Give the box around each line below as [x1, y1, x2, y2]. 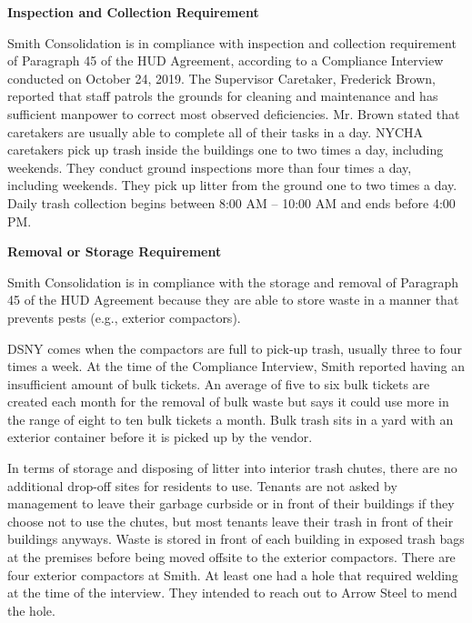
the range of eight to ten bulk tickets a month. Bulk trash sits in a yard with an [7, 409, 454, 428]
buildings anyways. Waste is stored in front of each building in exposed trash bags [7, 529, 465, 548]
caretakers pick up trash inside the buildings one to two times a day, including [7, 140, 444, 159]
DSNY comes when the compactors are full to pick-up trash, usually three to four [7, 338, 463, 357]
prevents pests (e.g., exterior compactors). [7, 307, 241, 327]
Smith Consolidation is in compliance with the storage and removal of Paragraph [7, 272, 459, 291]
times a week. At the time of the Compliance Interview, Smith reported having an [7, 357, 465, 376]
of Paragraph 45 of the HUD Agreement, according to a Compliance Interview [7, 51, 444, 70]
